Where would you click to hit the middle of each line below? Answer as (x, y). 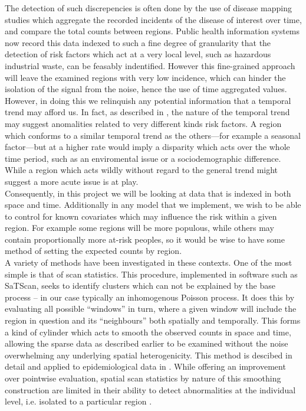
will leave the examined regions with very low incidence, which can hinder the (145, 77)
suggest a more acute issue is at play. (72, 181)
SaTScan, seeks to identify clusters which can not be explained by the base (140, 286)
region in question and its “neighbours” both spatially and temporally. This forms (153, 320)
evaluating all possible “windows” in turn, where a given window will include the (151, 309)
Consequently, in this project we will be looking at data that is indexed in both (148, 193)
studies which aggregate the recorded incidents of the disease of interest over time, (153, 19)
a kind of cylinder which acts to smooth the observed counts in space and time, (148, 332)
